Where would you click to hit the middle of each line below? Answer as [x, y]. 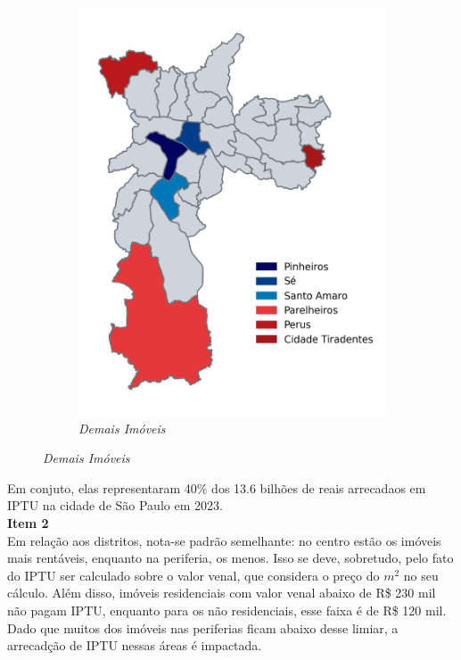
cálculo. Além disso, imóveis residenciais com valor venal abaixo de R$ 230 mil [222, 593]
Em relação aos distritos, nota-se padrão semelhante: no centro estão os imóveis [224, 540]
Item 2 [28, 523]
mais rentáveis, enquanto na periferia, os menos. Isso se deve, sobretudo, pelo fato [230, 558]
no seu [421, 575]
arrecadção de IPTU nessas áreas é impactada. [135, 645]
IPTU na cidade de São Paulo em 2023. [115, 505]
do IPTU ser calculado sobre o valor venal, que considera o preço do [193, 575]
